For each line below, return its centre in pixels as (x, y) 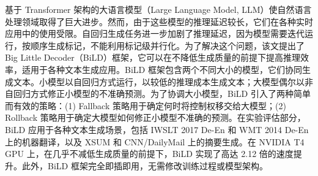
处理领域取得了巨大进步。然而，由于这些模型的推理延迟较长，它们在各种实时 (159, 21)
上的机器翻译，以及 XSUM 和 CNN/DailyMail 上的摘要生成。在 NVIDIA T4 (155, 141)
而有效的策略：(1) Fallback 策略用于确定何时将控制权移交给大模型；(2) (146, 105)
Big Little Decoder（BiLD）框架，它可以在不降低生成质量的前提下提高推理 (153, 57)
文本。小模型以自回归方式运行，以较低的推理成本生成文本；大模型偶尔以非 (163, 81)
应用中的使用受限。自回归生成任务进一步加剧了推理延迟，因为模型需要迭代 (155, 33)
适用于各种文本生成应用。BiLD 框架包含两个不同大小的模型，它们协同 (162, 69)
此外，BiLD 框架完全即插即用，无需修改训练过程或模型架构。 (145, 165)
